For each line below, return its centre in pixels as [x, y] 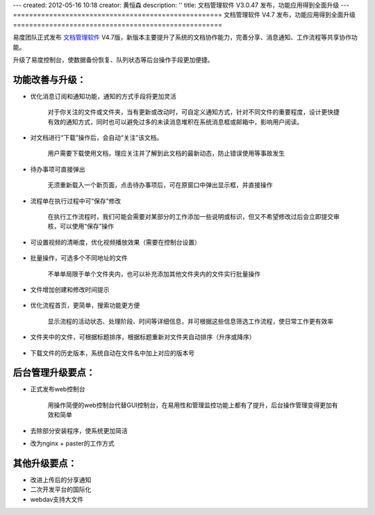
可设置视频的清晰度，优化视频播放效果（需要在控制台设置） [115, 242]
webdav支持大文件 [57, 499]
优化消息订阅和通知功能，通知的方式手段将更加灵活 [103, 96]
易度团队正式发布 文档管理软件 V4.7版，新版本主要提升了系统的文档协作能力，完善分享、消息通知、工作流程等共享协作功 [185, 38]
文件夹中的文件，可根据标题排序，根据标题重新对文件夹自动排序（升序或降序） [143, 337]
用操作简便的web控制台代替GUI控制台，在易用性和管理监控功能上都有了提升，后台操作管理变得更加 [190, 405]
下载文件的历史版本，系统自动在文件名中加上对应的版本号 [112, 353]
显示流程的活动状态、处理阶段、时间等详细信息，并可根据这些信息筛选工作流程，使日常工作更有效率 [190, 321]
